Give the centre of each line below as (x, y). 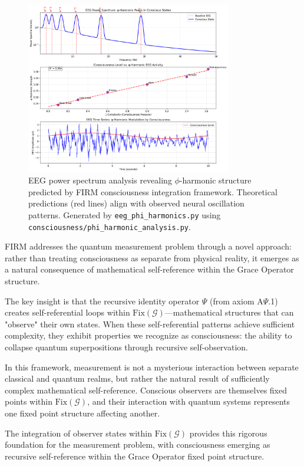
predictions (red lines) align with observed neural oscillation (136, 203)
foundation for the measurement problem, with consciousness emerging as (138, 444)
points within (29, 401)
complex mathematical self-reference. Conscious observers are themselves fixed (146, 390)
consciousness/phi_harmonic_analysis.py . (110, 226)
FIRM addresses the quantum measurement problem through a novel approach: (148, 246)
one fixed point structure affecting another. (82, 413)
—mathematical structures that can (229, 312)
